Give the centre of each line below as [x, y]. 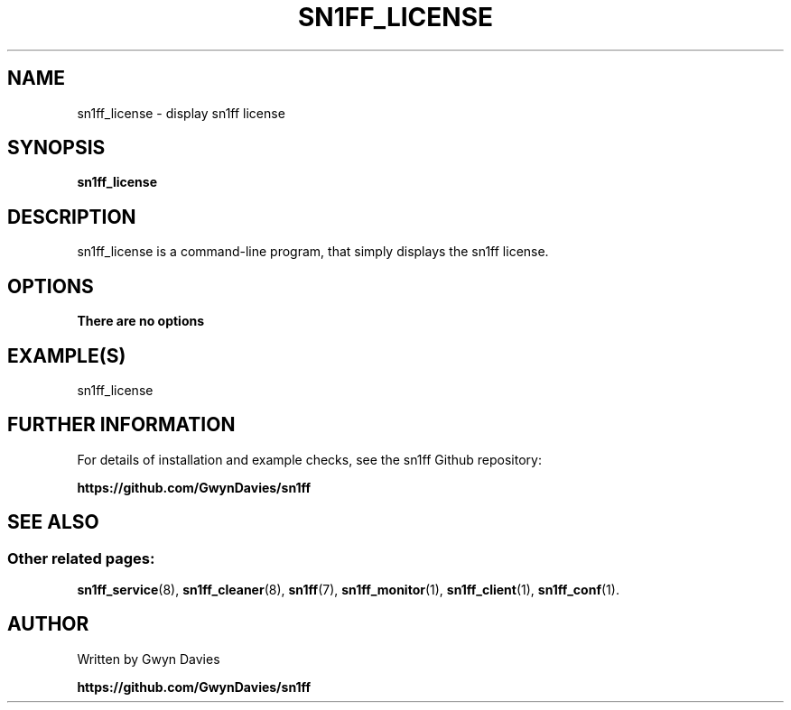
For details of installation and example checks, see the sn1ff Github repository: [309, 459]
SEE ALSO [53, 522]
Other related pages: [81, 558]
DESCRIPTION [72, 217]
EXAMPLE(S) [67, 355]
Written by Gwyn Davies [149, 659]
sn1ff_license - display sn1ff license [181, 113]
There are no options [141, 321]
